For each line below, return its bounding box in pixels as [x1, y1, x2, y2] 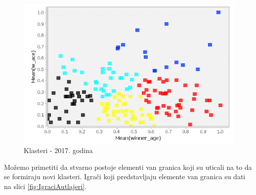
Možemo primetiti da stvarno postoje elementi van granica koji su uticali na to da [4, 161, 252, 172]
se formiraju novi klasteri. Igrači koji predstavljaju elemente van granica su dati [4, 171, 246, 182]
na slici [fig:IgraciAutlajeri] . [4, 181, 87, 192]
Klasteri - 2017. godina [24, 145, 93, 156]
